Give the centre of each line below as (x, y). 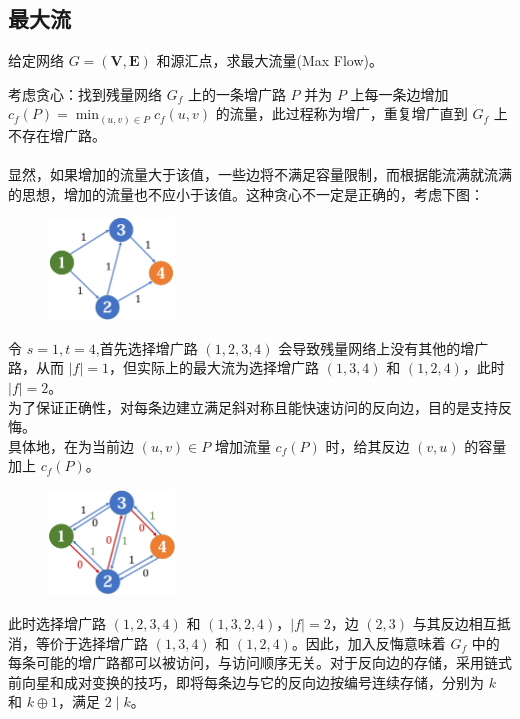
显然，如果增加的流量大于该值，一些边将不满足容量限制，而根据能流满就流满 (260, 174)
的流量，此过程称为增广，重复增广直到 (341, 113)
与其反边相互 (454, 623)
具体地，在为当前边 (71, 445)
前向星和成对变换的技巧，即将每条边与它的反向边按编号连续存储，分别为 (246, 681)
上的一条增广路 (236, 93)
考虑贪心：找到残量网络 (85, 93)
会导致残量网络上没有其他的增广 (383, 347)
